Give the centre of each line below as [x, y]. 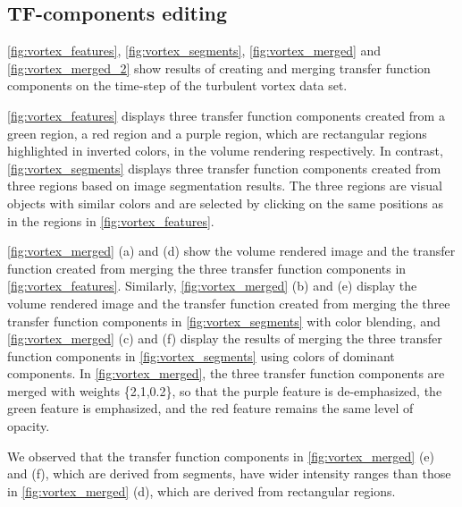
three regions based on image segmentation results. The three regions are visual [225, 186]
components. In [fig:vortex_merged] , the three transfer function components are [226, 373]
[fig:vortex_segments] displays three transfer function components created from [224, 168]
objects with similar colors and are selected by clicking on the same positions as [225, 203]
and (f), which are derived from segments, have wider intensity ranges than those [229, 473]
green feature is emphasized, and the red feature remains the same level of [210, 408]
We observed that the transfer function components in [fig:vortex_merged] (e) [221, 456]
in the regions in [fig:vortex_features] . [111, 220]
